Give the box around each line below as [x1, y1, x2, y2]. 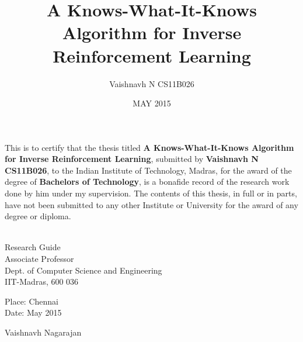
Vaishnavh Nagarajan [5, 326, 82, 338]
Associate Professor [5, 253, 74, 265]
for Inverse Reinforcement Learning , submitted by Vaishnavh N [5, 153, 259, 165]
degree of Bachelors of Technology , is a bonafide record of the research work [5, 175, 290, 188]
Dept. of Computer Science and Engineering [5, 264, 162, 276]
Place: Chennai [5, 295, 58, 307]
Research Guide [5, 241, 61, 253]
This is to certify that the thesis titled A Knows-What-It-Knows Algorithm [5, 141, 294, 153]
